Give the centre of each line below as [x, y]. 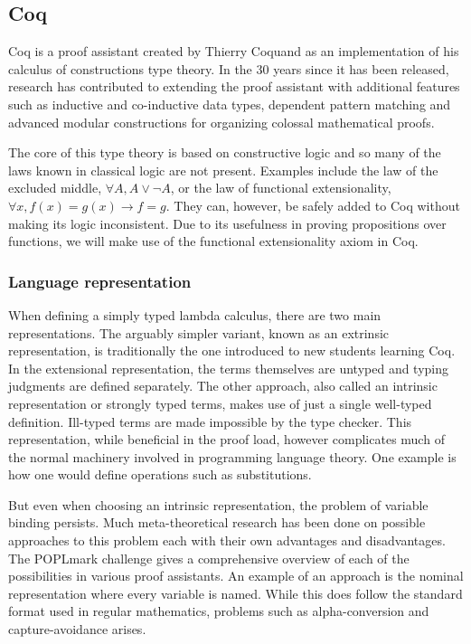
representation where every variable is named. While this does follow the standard [235, 593]
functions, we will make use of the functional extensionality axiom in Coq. [213, 241]
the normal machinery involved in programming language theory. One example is [232, 456]
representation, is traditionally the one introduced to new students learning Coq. [232, 350]
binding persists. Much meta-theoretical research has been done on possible [217, 522]
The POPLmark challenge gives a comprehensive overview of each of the [209, 558]
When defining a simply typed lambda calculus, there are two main [195, 314]
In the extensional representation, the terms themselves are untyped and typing [229, 368]
